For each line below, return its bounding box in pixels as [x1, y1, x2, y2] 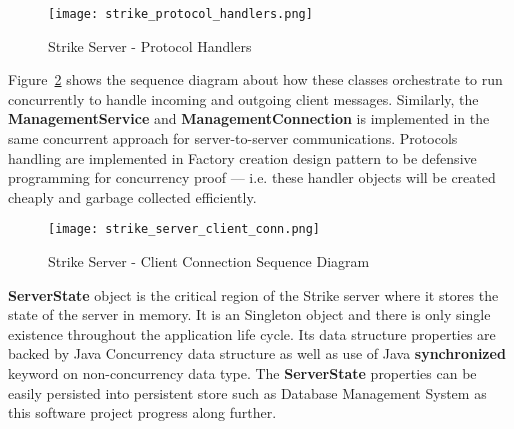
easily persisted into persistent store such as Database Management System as [8, 382, 487, 403]
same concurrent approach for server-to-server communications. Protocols [8, 128, 458, 149]
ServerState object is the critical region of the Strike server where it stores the [8, 284, 499, 305]
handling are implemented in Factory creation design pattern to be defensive [8, 147, 477, 168]
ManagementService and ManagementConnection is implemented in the [8, 108, 490, 129]
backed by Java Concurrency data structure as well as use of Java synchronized [8, 343, 506, 364]
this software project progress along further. [8, 402, 277, 423]
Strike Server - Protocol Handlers [48, 35, 252, 56]
